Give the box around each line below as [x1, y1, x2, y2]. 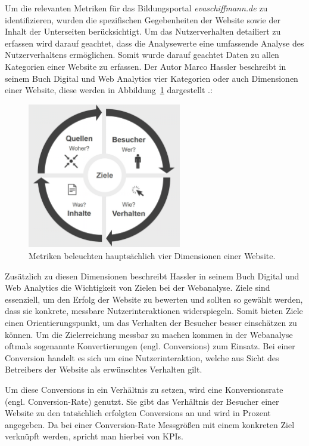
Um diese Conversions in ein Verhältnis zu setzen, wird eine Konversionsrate [5, 383, 283, 395]
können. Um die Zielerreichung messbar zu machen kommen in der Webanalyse [5, 328, 293, 340]
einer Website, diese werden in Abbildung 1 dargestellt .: [5, 84, 213, 96]
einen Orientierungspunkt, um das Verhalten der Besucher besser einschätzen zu [5, 316, 297, 329]
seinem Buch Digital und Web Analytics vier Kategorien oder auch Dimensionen [5, 72, 298, 84]
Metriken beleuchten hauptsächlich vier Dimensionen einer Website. [29, 250, 276, 262]
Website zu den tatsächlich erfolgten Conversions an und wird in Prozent [5, 407, 271, 419]
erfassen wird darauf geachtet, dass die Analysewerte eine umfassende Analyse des [5, 36, 304, 49]
